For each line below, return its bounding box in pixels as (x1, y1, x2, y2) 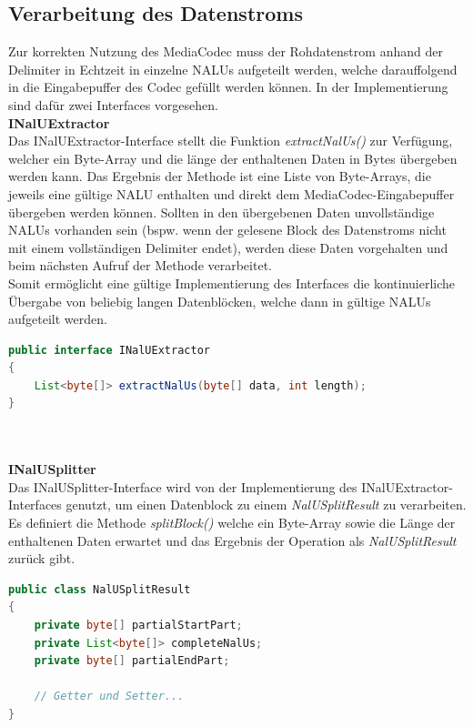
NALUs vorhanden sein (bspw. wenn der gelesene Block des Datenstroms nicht (8, 220, 447, 239)
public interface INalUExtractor (8, 343, 210, 357)
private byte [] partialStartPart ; (34, 619, 243, 632)
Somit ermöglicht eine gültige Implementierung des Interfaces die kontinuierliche (8, 273, 456, 292)
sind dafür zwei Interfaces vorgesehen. (8, 95, 218, 114)
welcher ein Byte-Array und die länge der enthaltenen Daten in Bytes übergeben (8, 148, 458, 167)
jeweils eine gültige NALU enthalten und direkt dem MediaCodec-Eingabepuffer (8, 184, 455, 203)
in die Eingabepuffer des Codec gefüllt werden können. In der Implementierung (8, 77, 448, 96)
